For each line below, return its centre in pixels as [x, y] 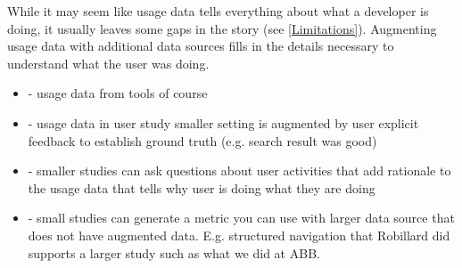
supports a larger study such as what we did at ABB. [174, 252]
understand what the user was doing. [108, 63]
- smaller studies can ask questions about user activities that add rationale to [239, 171]
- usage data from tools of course [118, 93]
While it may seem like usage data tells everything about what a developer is [218, 11]
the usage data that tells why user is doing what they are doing [202, 187]
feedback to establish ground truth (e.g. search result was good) [202, 140]
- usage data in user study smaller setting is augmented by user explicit [223, 122]
